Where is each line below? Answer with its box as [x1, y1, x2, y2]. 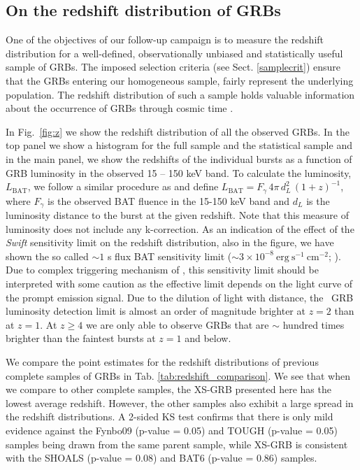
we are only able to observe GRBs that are [85, 317, 269, 332]
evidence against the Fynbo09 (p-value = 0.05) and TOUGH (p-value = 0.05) [6, 422, 338, 437]
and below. [185, 331, 231, 346]
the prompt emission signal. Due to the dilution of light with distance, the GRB [6, 290, 354, 304]
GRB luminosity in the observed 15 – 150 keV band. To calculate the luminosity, [6, 165, 352, 180]
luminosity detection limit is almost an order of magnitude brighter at [6, 304, 305, 318]
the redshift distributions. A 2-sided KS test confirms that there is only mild [6, 409, 333, 424]
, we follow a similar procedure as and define [27, 179, 219, 194]
